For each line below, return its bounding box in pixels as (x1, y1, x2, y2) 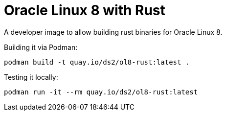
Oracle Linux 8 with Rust (4, 2, 165, 19)
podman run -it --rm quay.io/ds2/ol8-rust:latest (4, 88, 198, 96)
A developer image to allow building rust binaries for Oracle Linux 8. (4, 27, 223, 36)
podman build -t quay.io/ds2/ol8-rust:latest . (4, 58, 190, 66)
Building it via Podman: (4, 43, 78, 51)
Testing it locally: (4, 72, 58, 81)
